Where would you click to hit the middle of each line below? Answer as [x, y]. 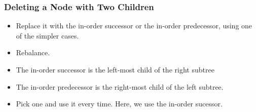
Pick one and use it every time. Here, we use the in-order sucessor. [119, 104]
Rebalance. [33, 52]
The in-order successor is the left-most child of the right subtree [115, 69]
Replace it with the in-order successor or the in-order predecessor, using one [134, 26]
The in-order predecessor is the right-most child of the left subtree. [120, 86]
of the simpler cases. [47, 35]
